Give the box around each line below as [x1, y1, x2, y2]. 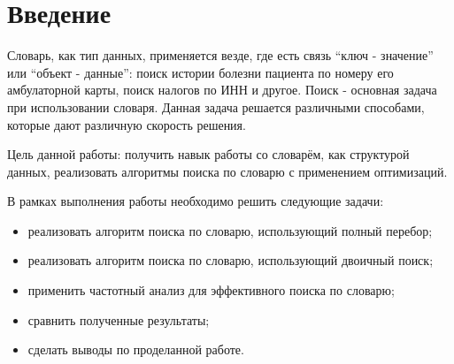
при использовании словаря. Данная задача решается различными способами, [7, 97, 425, 116]
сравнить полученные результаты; [27, 310, 210, 329]
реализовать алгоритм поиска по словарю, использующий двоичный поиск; [27, 251, 434, 269]
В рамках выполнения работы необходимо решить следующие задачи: [7, 192, 384, 210]
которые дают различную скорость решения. [7, 115, 246, 133]
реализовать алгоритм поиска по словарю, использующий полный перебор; [27, 221, 433, 239]
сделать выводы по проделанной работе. [27, 340, 244, 359]
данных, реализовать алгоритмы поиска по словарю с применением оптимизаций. [7, 162, 448, 180]
